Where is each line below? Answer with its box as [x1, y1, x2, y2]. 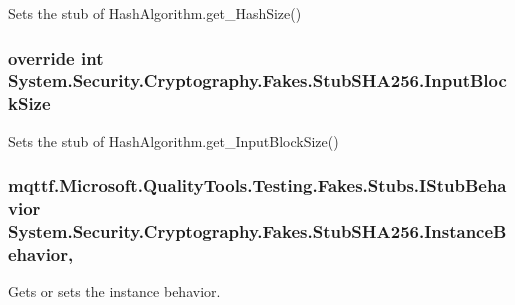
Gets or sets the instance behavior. [8, 281, 221, 302]
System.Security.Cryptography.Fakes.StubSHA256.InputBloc [8, 68, 507, 93]
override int [8, 45, 104, 70]
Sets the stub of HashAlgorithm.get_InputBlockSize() [8, 130, 339, 151]
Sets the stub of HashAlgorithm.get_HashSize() [8, 3, 302, 23]
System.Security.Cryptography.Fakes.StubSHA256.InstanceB [8, 219, 507, 244]
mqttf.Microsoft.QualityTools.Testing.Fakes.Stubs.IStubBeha [8, 173, 507, 198]
